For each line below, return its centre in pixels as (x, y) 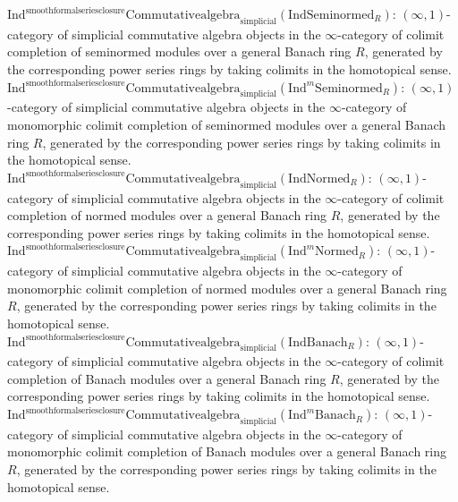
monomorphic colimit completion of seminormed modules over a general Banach (227, 124)
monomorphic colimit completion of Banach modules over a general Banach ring (227, 451)
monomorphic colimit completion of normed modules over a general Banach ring (227, 288)
